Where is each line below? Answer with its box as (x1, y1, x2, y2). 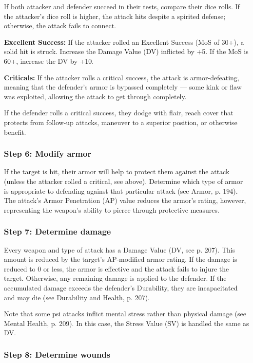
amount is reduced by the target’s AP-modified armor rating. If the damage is (4, 254, 237, 264)
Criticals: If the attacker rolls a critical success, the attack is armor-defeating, (4, 72, 239, 82)
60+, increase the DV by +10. (4, 55, 94, 66)
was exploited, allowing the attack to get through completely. (4, 91, 187, 101)
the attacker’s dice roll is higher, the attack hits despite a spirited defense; (4, 11, 226, 21)
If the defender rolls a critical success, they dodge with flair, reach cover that (4, 108, 234, 118)
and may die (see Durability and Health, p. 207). (4, 292, 150, 302)
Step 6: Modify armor (4, 147, 92, 160)
